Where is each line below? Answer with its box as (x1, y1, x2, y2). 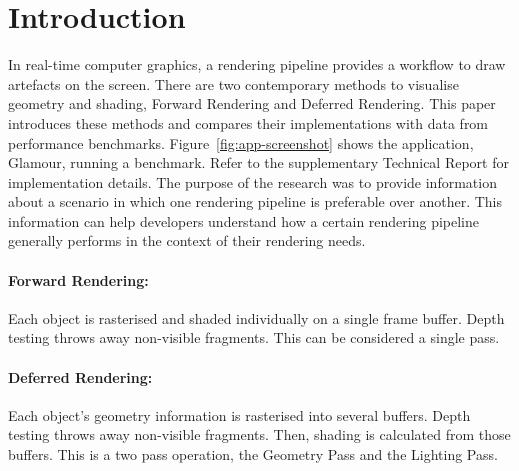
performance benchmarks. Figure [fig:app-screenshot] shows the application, (8, 132, 474, 153)
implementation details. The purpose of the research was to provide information (8, 171, 497, 192)
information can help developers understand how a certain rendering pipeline (8, 210, 480, 231)
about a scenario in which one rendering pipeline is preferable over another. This (8, 191, 503, 212)
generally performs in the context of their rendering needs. (8, 230, 366, 251)
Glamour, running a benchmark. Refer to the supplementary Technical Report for (8, 152, 509, 173)
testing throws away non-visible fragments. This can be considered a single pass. (8, 327, 500, 348)
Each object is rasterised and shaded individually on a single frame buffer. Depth (8, 307, 505, 328)
